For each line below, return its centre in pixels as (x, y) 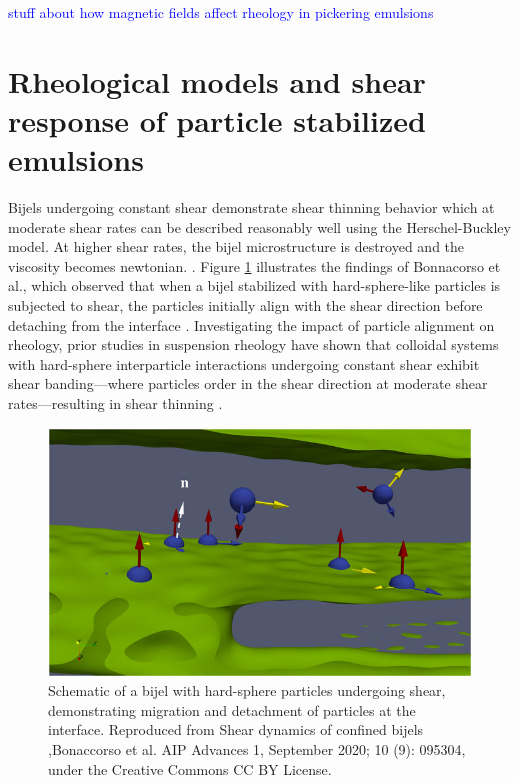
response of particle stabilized (217, 119)
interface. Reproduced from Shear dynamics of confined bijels (236, 729)
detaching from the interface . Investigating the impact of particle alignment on (251, 324)
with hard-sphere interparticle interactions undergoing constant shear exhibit (244, 363)
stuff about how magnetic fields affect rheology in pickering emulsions (221, 12)
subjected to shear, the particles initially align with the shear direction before (245, 305)
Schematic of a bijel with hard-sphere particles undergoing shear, (247, 690)
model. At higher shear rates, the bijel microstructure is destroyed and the (236, 246)
